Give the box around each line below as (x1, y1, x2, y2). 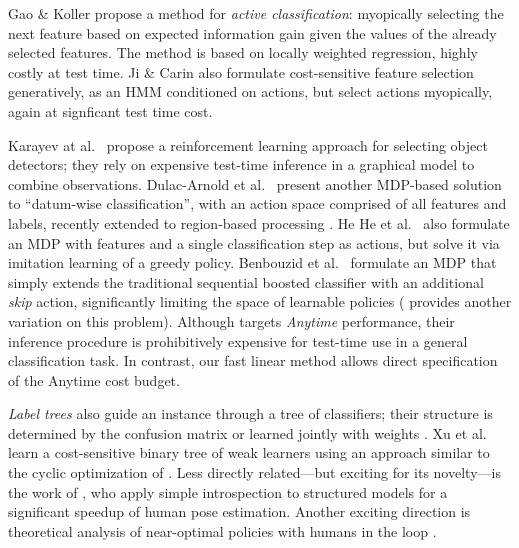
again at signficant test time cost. (8, 100, 213, 121)
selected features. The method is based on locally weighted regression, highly (8, 42, 478, 63)
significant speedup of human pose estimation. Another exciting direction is (8, 501, 471, 522)
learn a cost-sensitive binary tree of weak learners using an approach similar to (8, 442, 490, 463)
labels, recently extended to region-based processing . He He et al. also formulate (8, 212, 510, 233)
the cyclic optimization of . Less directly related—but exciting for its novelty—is (8, 462, 501, 483)
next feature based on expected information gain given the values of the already (8, 22, 497, 43)
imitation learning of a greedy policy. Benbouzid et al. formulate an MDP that (8, 252, 497, 273)
